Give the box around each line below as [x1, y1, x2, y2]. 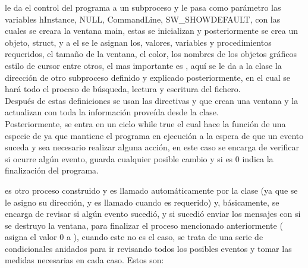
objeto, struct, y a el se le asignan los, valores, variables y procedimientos [5, 36, 272, 48]
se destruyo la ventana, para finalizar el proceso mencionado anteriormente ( [5, 219, 283, 231]
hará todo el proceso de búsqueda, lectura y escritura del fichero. [5, 83, 241, 95]
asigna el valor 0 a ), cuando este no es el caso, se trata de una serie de [5, 231, 263, 243]
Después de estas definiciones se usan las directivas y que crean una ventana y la [5, 94, 298, 106]
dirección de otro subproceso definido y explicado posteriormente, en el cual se [5, 71, 290, 83]
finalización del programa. [5, 164, 99, 176]
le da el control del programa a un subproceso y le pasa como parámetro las [5, 1, 281, 13]
